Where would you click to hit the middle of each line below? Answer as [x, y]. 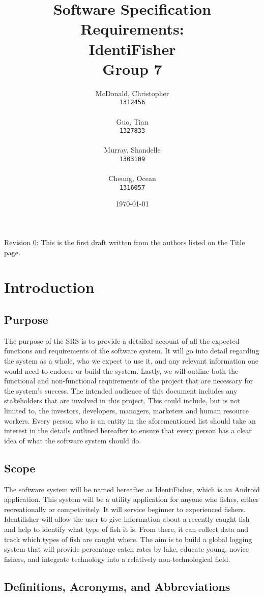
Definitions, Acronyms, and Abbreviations [117, 586]
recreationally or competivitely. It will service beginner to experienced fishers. [125, 509]
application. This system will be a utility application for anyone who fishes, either [131, 499]
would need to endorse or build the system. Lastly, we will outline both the [121, 370]
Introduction [49, 287]
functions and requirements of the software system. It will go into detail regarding [132, 351]
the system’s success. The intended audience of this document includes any [121, 390]
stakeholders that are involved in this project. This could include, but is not [122, 400]
